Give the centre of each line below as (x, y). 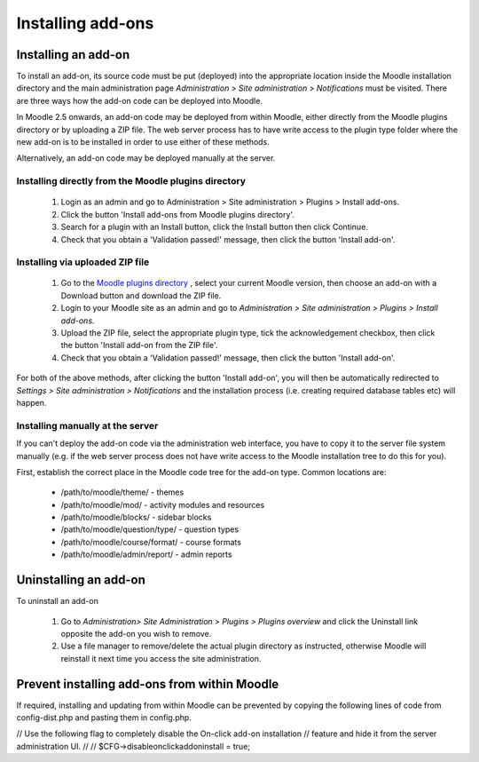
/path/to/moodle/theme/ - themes (122, 492)
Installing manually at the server (87, 425)
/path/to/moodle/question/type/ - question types (150, 529)
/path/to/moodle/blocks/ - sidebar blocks (136, 517)
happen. (31, 403)
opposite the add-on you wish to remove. (136, 633)
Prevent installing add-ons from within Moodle (148, 684)
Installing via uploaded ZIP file (83, 262)
